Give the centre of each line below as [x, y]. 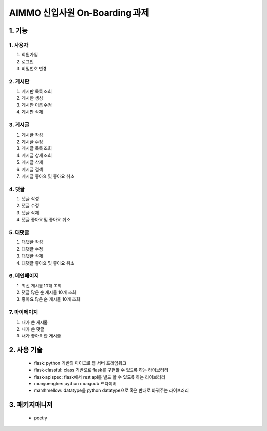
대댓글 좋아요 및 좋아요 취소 [48, 263]
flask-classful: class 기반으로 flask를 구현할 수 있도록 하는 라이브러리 [101, 370]
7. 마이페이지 [23, 312]
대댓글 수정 [32, 249]
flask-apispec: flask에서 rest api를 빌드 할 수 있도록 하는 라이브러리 [100, 377]
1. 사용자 [19, 45]
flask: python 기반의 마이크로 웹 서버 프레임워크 [80, 363]
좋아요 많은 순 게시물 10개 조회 [51, 299]
